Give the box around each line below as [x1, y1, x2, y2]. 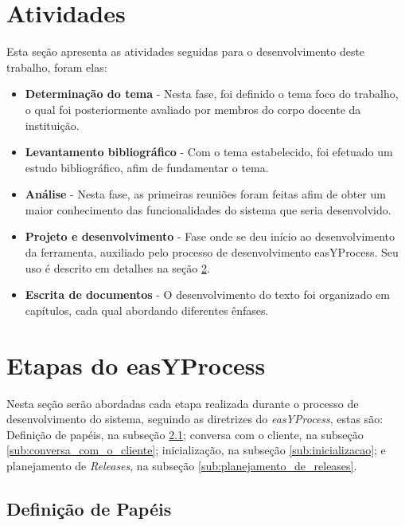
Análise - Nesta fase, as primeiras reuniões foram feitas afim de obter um [25, 186, 386, 202]
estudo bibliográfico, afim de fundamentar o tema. [25, 159, 269, 175]
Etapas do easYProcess [6, 348, 266, 381]
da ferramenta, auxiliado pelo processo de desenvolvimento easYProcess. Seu [25, 244, 399, 261]
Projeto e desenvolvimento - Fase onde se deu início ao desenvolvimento [25, 228, 395, 245]
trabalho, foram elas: [6, 58, 107, 75]
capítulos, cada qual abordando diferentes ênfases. [25, 301, 269, 318]
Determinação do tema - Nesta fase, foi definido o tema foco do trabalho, [25, 85, 399, 102]
